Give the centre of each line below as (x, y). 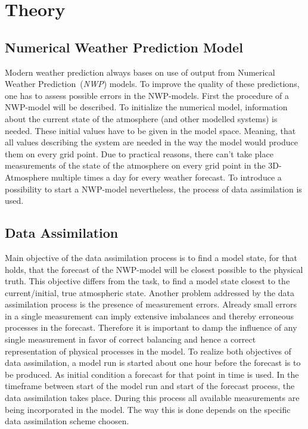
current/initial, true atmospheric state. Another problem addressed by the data (150, 292)
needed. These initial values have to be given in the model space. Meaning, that (150, 130)
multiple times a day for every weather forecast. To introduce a (166, 177)
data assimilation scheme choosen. (67, 421)
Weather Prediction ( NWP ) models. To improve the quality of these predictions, (152, 84)
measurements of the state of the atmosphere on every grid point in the (135, 165)
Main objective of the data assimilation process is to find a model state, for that (151, 257)
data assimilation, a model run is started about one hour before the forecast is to (153, 363)
